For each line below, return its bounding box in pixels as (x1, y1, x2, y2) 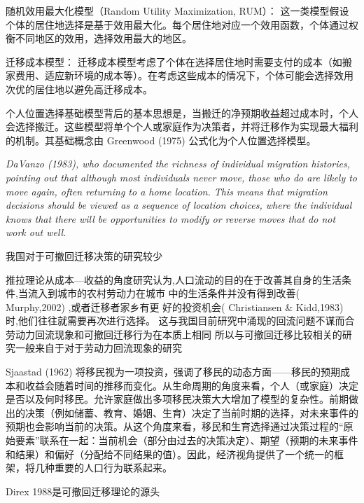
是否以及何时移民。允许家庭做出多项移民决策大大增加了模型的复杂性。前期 (6, 392, 349, 406)
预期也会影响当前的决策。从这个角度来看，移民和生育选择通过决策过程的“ (6, 419, 344, 434)
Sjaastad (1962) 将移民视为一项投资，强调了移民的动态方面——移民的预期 (6, 364, 341, 379)
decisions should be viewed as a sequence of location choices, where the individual (6, 198, 352, 212)
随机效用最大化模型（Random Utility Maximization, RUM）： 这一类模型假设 (6, 4, 349, 18)
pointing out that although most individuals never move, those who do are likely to (6, 170, 358, 184)
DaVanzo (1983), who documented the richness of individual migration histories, (6, 156, 351, 171)
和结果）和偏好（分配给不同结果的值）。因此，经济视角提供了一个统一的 (6, 446, 334, 461)
